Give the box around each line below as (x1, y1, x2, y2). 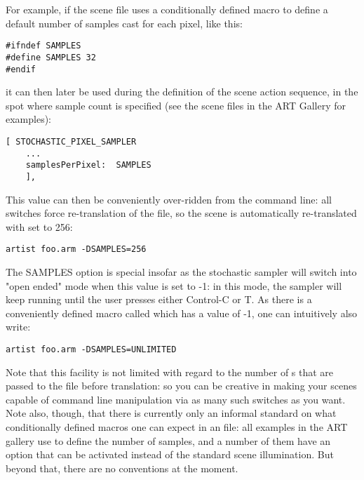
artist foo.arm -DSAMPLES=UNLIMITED (6, 344, 177, 354)
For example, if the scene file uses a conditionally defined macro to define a (6, 2, 328, 16)
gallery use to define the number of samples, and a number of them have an (6, 433, 331, 448)
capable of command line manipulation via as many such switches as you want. (6, 392, 346, 406)
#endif (6, 64, 36, 74)
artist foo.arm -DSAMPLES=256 (6, 244, 147, 255)
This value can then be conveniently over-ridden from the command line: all (6, 192, 332, 206)
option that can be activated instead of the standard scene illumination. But (6, 447, 334, 462)
